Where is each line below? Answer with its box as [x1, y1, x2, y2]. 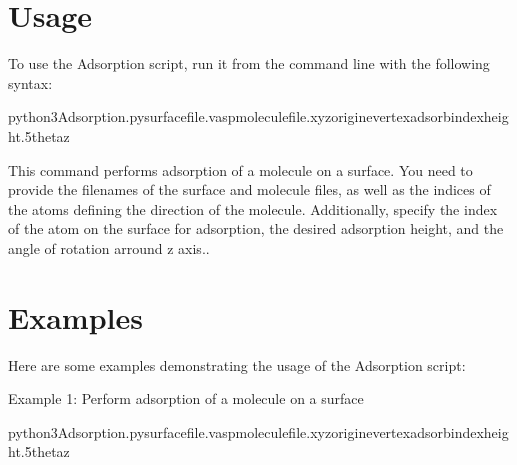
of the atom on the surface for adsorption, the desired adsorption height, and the [8, 218, 504, 239]
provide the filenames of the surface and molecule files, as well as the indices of [8, 179, 491, 200]
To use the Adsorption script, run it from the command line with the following [8, 53, 490, 74]
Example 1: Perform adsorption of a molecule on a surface [8, 388, 364, 409]
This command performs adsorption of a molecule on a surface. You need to [8, 159, 473, 180]
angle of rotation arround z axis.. [8, 237, 210, 258]
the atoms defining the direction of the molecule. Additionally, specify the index [8, 198, 498, 219]
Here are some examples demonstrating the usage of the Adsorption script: [8, 354, 466, 375]
